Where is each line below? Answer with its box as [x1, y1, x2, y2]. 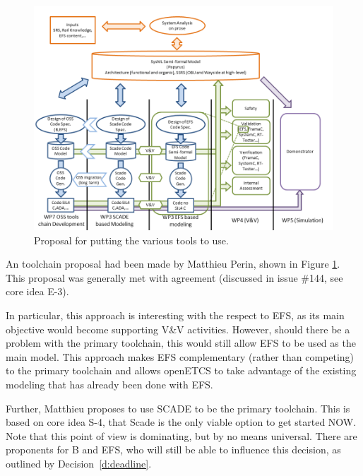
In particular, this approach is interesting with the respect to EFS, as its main [6, 307, 345, 322]
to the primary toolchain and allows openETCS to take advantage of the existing [6, 363, 357, 378]
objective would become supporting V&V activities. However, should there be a [6, 321, 350, 336]
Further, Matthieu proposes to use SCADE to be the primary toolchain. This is [6, 400, 350, 415]
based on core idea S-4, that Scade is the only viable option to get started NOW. [6, 415, 357, 429]
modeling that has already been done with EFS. [6, 376, 213, 391]
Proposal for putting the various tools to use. [34, 232, 229, 247]
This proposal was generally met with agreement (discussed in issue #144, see [6, 270, 343, 285]
